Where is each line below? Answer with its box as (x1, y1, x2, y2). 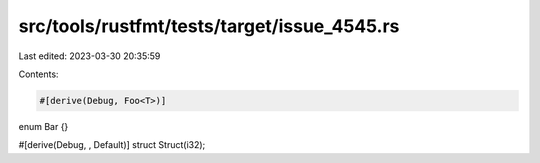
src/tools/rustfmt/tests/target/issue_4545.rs (18, 15, 400, 37)
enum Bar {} (18, 120, 69, 132)
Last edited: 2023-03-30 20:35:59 (18, 50, 161, 62)
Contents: (18, 68, 59, 80)
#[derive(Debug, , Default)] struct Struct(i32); (18, 139, 206, 151)
